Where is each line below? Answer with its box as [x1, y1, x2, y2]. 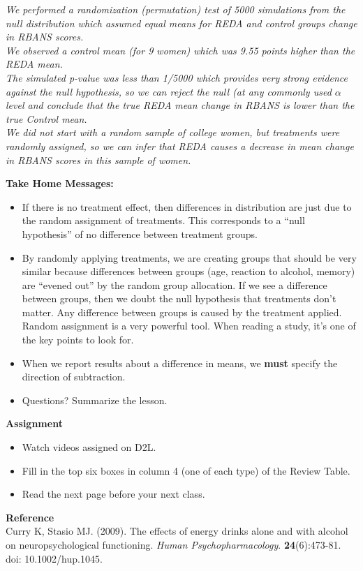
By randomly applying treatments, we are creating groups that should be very [22, 250, 357, 265]
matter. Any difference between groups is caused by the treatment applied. [22, 304, 342, 319]
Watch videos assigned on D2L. [22, 440, 156, 454]
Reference [6, 510, 54, 524]
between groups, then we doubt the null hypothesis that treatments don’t [22, 291, 336, 306]
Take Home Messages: [6, 176, 114, 191]
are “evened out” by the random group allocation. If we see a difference [22, 277, 327, 292]
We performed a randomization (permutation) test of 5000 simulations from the [6, 2, 346, 16]
